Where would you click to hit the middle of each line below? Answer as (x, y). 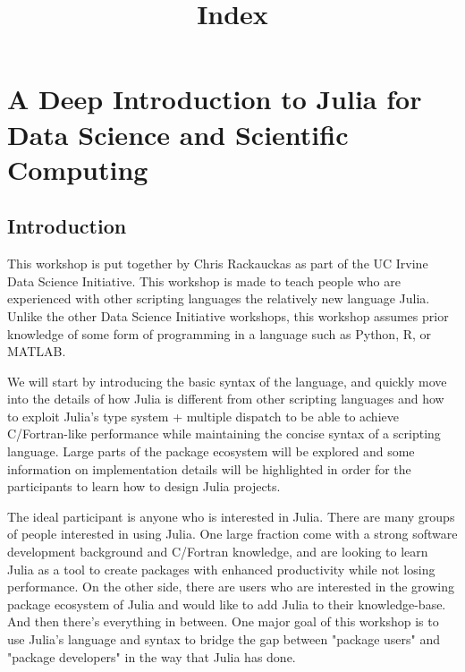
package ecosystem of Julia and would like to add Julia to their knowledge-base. (227, 604)
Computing (78, 169)
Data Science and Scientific (178, 134)
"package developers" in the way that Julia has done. (152, 656)
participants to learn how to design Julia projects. (144, 486)
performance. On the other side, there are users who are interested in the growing (231, 587)
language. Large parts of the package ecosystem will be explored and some (211, 451)
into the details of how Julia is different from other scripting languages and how (226, 399)
